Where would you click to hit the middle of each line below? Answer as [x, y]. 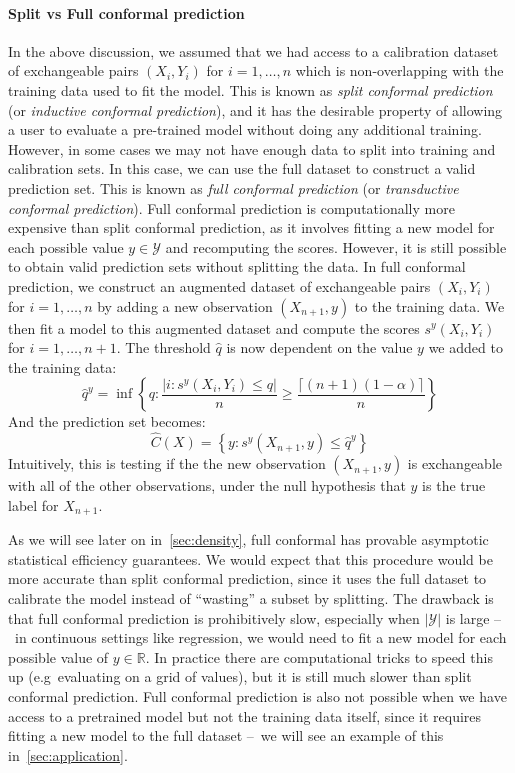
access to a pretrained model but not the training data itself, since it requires [245, 715]
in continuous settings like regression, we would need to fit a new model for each [260, 637]
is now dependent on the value [319, 347]
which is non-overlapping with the [399, 70]
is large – [473, 617]
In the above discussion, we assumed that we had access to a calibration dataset [253, 50]
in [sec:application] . [68, 754]
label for [33, 504]
